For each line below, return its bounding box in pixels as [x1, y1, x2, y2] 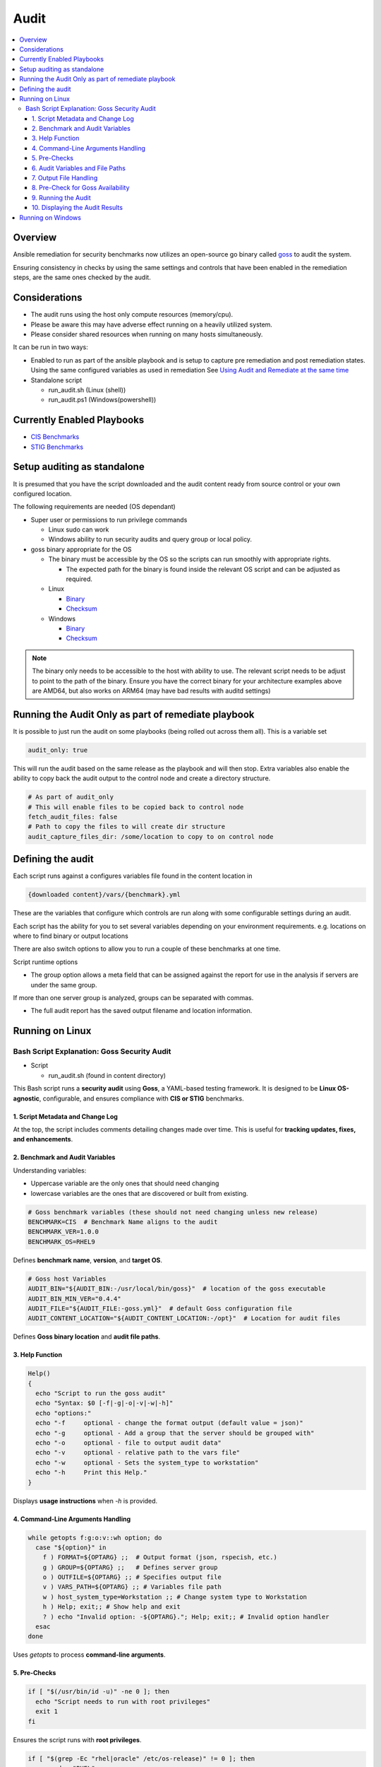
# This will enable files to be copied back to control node [28, 803, 244, 811]
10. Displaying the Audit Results [32, 204, 123, 212]
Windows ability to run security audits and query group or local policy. [48, 535, 253, 544]
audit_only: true [28, 746, 88, 754]
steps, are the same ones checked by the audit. [13, 273, 151, 282]
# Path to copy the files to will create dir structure [28, 823, 226, 830]
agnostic [13, 1094, 40, 1103]
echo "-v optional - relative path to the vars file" [35, 1449, 241, 1457]
